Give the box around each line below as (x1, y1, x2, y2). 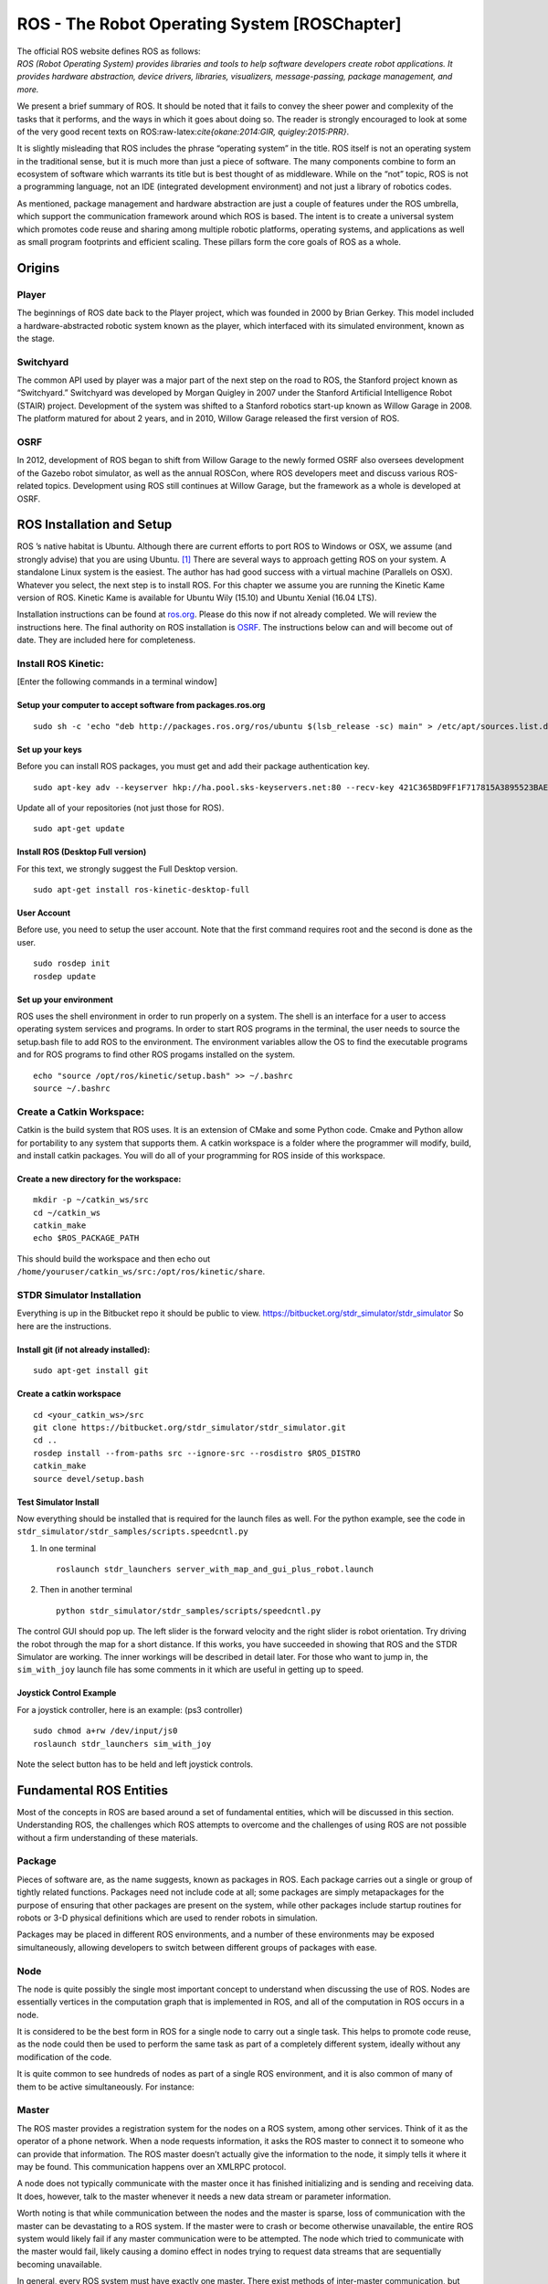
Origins (16, 260, 60, 276)
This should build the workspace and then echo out (16, 1253, 211, 1264)
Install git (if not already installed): (16, 1344, 151, 1355)
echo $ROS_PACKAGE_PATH (33, 1233, 140, 1243)
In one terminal (39, 1542, 97, 1553)
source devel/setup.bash (33, 1474, 144, 1484)
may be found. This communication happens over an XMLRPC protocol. (16, 2161, 287, 2172)
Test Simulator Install (16, 1496, 100, 1507)
